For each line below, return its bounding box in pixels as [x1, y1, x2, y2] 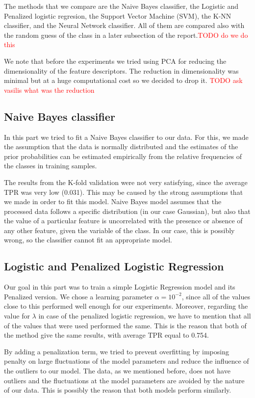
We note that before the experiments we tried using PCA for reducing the [4, 55, 227, 66]
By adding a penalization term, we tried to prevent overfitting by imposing [4, 346, 229, 356]
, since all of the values [181, 291, 251, 301]
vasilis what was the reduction [4, 84, 95, 95]
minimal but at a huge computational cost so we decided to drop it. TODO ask [4, 75, 243, 85]
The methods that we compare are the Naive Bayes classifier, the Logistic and [4, 1, 238, 11]
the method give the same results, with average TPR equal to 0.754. [4, 330, 209, 340]
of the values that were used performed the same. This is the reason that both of [4, 320, 247, 330]
